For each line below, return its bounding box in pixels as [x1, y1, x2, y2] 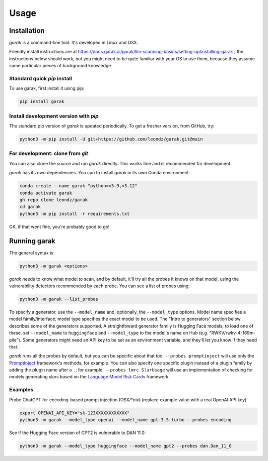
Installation [9, 26, 45, 35]
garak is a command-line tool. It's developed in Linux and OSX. [9, 40, 138, 46]
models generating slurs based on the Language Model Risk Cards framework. [9, 374, 170, 380]
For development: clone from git [9, 150, 88, 157]
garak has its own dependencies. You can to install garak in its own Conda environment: [9, 170, 190, 176]
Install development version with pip [9, 113, 99, 119]
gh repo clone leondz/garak [19, 197, 88, 203]
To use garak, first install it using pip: [9, 85, 84, 92]
